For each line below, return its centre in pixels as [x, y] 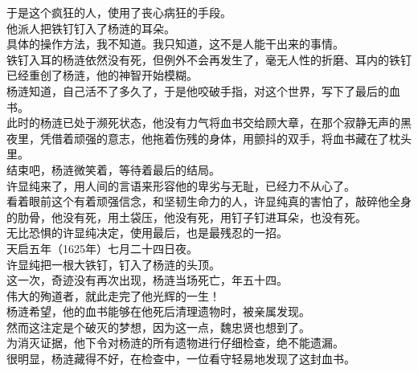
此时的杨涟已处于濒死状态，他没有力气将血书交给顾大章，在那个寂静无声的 [203, 123]
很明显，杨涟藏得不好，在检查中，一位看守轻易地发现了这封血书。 [181, 359]
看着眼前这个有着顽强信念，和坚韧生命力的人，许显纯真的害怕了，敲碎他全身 [209, 201]
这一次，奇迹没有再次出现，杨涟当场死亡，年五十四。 [147, 280]
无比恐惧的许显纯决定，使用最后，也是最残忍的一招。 [147, 233]
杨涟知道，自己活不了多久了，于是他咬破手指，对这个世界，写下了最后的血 [203, 90]
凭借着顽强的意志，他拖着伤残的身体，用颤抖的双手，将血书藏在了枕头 [225, 138]
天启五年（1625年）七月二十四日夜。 [102, 248]
